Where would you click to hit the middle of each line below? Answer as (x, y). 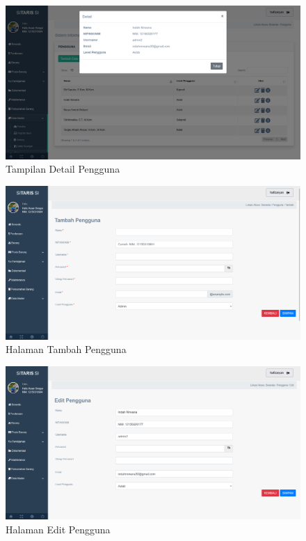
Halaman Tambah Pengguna (66, 349)
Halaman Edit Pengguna (58, 530)
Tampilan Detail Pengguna (63, 169)
